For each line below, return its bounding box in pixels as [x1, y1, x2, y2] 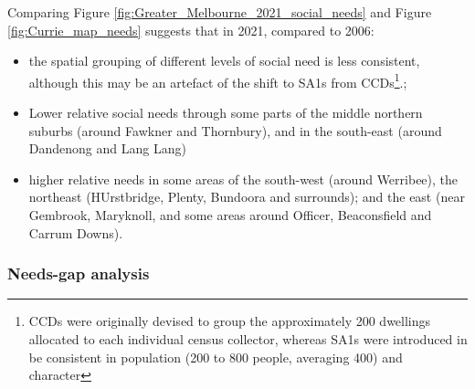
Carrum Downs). [28, 223, 123, 242]
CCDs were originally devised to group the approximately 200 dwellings [28, 311, 431, 331]
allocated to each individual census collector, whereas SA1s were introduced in [28, 330, 468, 348]
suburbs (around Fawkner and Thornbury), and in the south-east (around [28, 121, 442, 140]
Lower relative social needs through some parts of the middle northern [28, 103, 423, 122]
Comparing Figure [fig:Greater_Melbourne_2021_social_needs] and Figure [7, 3, 432, 21]
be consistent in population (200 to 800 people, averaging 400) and [28, 347, 403, 366]
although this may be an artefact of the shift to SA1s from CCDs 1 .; [28, 69, 407, 91]
